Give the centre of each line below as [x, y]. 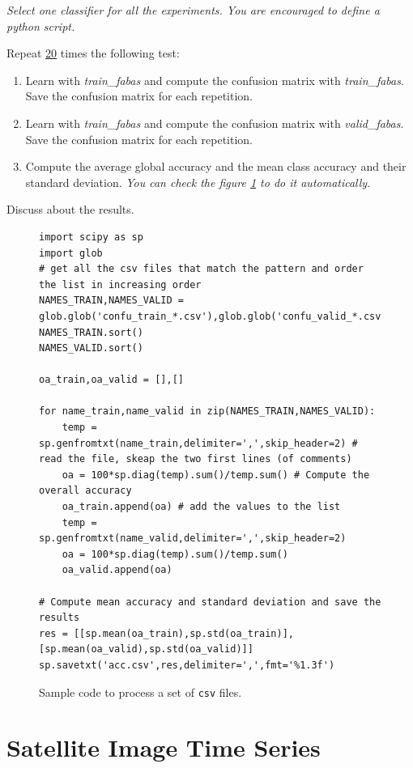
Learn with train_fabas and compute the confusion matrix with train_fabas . [215, 80]
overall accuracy [85, 491]
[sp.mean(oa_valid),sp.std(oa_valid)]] [146, 649]
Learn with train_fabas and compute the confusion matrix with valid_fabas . [215, 123]
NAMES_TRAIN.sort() [91, 332]
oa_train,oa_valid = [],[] [111, 380]
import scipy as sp [91, 237]
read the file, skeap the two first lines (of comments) [196, 459]
